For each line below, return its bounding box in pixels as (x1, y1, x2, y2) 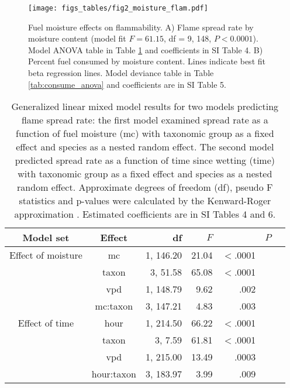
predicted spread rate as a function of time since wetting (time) (15, 153, 275, 167)
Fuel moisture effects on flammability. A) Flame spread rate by (28, 20, 254, 33)
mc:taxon (95, 299, 133, 313)
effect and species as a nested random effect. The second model (16, 140, 274, 154)
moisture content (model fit (28, 32, 126, 44)
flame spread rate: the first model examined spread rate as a (21, 113, 268, 127)
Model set (22, 231, 70, 245)
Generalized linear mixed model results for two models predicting (11, 99, 279, 114)
